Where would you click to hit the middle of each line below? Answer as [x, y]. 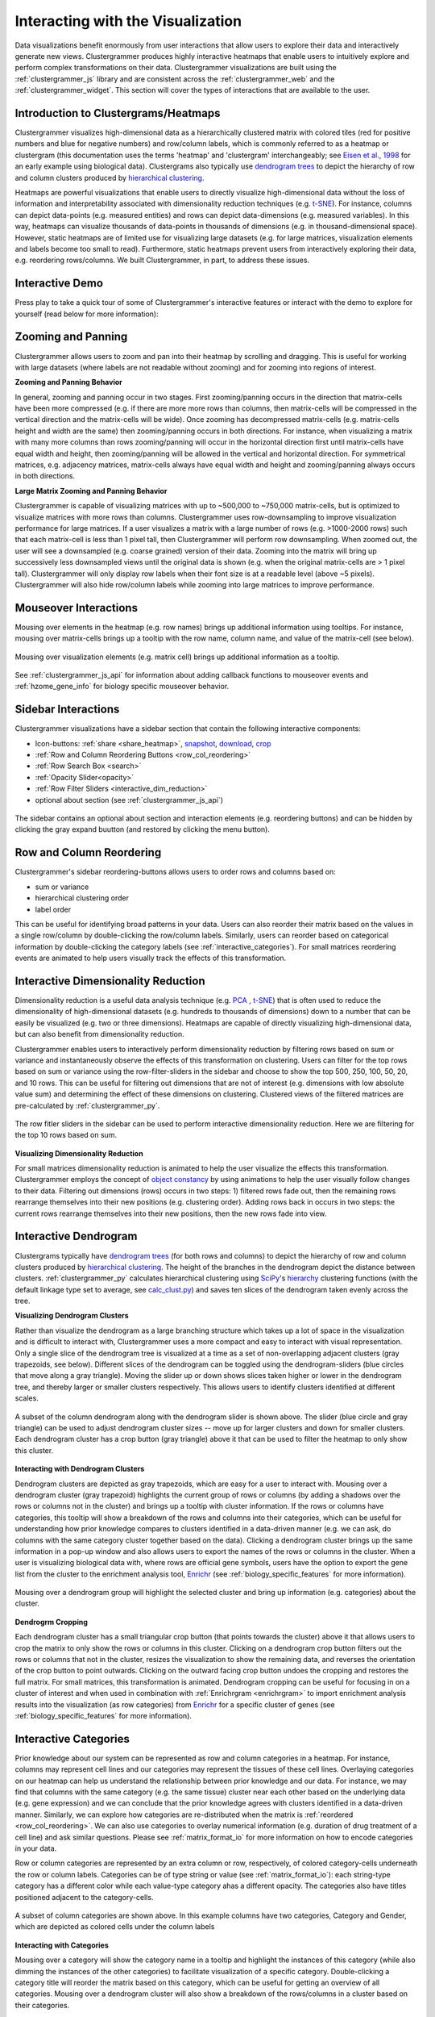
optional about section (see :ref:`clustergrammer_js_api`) [129, 800]
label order [53, 909]
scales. [27, 1398]
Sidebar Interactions [67, 710]
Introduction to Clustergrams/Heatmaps [118, 113]
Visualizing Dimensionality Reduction [79, 1153]
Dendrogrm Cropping [51, 1622]
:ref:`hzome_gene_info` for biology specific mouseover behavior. [122, 687]
